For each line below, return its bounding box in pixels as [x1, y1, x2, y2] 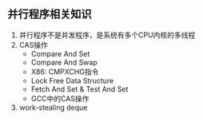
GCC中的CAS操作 [30, 94, 90, 103]
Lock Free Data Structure [30, 75, 114, 85]
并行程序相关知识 [7, 7, 92, 21]
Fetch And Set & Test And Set [30, 84, 129, 94]
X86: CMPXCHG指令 [30, 67, 99, 76]
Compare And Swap [30, 57, 98, 67]
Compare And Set [30, 48, 90, 58]
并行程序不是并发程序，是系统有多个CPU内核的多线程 [18, 30, 196, 40]
